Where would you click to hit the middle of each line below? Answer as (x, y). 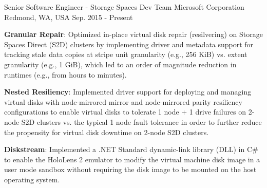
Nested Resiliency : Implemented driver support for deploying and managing (128, 92)
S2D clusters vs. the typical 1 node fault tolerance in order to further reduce (141, 121)
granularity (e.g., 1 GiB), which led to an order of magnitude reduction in (120, 64)
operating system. (32, 179)
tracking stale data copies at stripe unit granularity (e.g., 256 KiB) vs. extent (126, 54)
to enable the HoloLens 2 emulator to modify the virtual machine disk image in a (132, 159)
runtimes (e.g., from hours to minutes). (65, 74)
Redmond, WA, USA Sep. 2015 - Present (69, 17)
